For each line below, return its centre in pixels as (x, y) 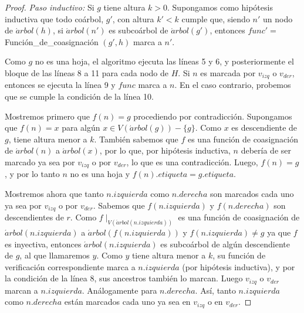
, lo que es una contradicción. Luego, (192, 161)
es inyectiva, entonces (43, 244)
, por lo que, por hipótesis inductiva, (165, 150)
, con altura (133, 18)
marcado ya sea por (40, 161)
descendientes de (34, 217)
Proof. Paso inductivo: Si (50, 7)
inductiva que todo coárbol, (54, 18)
